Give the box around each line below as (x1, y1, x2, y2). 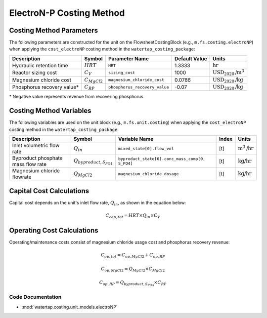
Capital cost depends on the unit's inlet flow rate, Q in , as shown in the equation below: (9, 199, 186, 207)
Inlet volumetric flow (12, 142, 60, 149)
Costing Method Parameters (9, 26, 98, 35)
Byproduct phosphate (12, 155, 63, 161)
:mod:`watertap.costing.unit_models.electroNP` (21, 304, 118, 310)
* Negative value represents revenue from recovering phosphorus (9, 94, 143, 100)
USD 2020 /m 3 (213, 68, 244, 77)
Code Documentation (9, 294, 62, 301)
